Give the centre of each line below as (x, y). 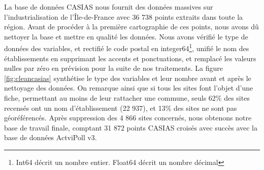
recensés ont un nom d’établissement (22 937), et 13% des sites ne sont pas (121, 108)
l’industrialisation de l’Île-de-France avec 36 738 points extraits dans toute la (124, 16)
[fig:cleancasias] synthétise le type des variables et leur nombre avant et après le (128, 78)
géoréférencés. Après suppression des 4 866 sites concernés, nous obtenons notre (128, 118)
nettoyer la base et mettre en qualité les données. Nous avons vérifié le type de (126, 36)
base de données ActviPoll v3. (51, 137)
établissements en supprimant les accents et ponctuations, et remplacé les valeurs (130, 58)
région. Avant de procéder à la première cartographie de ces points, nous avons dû (131, 27)
